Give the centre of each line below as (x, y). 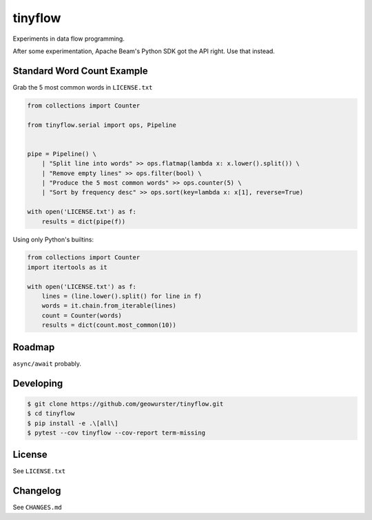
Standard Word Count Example (80, 71)
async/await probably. (47, 363)
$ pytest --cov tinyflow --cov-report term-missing (116, 432)
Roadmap (34, 347)
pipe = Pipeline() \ (62, 154)
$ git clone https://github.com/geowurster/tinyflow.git (125, 404)
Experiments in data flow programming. (69, 39)
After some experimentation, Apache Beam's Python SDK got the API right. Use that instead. (144, 51)
